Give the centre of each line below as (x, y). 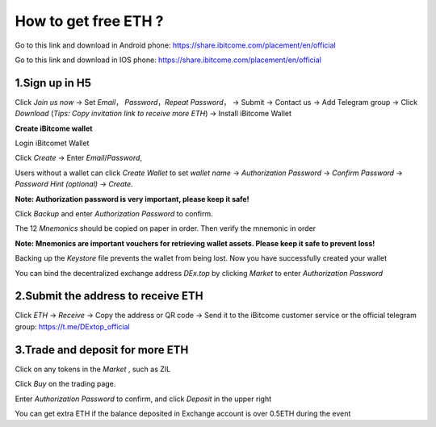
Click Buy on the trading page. (65, 384)
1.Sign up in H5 (53, 83)
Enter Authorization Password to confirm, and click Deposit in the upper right (143, 399)
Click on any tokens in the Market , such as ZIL (93, 369)
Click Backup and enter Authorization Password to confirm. (114, 213)
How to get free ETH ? (89, 21)
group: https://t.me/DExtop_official (72, 326)
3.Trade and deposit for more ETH (102, 350)
